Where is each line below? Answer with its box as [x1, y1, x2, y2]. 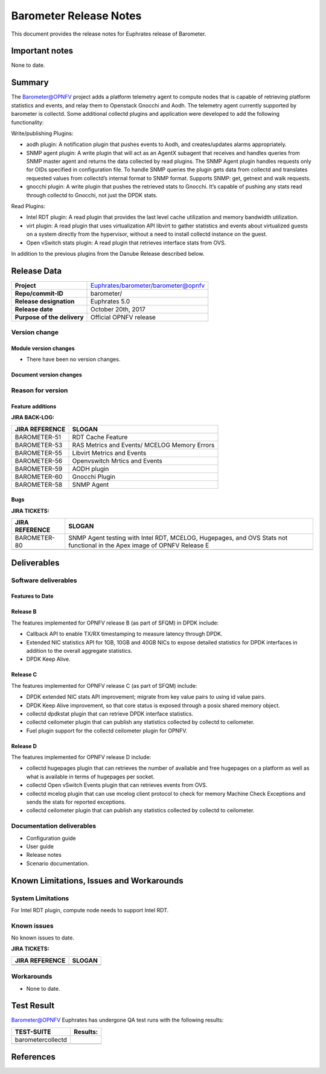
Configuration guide [26, 834, 77, 842]
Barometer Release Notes [11, 9, 142, 22]
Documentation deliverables [11, 822, 97, 830]
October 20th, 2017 [91, 305, 146, 313]
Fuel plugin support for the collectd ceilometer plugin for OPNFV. [26, 727, 188, 734]
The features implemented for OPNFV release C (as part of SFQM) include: [11, 682, 197, 689]
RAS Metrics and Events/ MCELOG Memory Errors [72, 440, 215, 449]
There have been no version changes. [26, 356, 121, 363]
